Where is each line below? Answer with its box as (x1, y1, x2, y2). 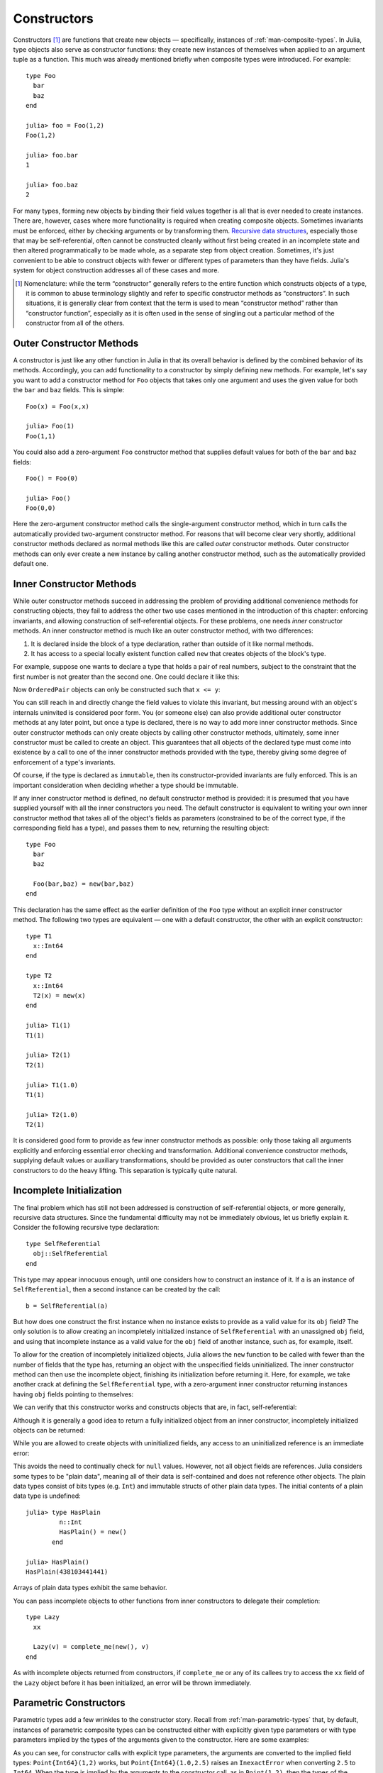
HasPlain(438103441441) (26, 1568, 109, 1576)
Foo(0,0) (26, 504, 56, 512)
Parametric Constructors (13, 1697, 126, 1709)
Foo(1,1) (26, 432, 56, 440)
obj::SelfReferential (33, 1250, 109, 1258)
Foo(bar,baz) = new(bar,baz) (33, 880, 135, 888)
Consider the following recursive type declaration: (13, 1223, 160, 1232)
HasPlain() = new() (59, 1528, 127, 1536)
